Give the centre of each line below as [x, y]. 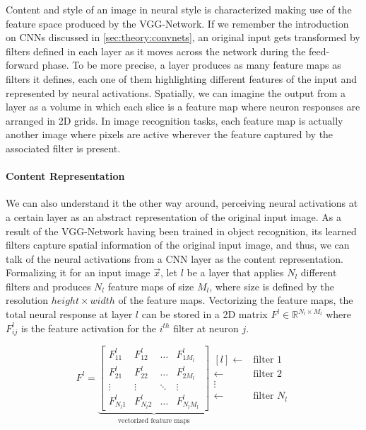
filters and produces [48, 286]
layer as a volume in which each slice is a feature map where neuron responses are [183, 107]
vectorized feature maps [154, 420]
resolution [27, 300]
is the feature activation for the [88, 328]
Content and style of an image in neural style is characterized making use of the [179, 9]
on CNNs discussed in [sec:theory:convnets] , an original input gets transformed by [183, 37]
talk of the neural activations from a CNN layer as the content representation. [175, 258]
